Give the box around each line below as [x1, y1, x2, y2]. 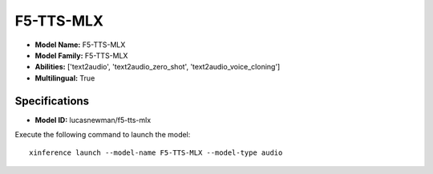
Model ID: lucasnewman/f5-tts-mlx [34, 115, 152, 125]
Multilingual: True [34, 73, 95, 83]
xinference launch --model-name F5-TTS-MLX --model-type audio [29, 148, 283, 157]
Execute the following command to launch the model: [14, 130, 191, 140]
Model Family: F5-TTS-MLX [34, 50, 128, 60]
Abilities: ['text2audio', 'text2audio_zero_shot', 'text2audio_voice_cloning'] [34, 62, 281, 72]
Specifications [14, 94, 90, 108]
